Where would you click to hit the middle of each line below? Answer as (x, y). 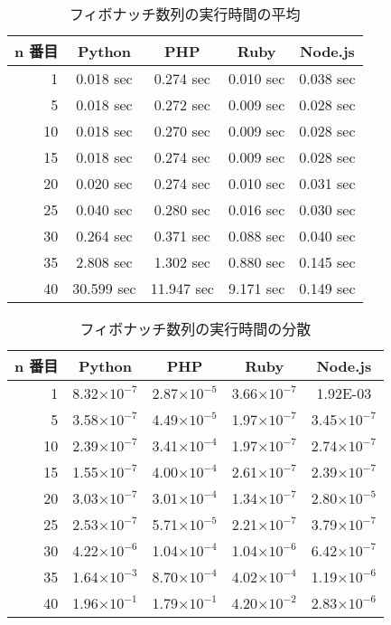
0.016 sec (256, 209)
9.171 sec (256, 288)
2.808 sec (104, 262)
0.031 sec (327, 183)
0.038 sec (327, 78)
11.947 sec (182, 288)
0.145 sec (327, 262)
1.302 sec (182, 262)
